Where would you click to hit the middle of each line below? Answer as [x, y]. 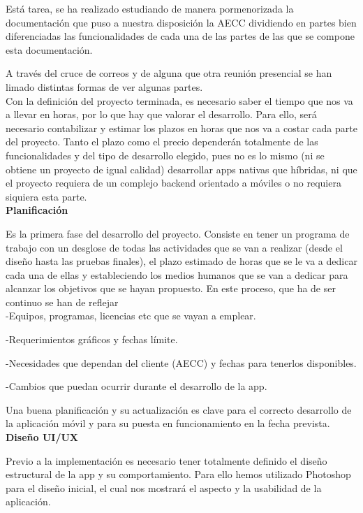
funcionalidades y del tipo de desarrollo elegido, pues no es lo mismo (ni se [165, 155]
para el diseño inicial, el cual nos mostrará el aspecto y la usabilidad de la [164, 487]
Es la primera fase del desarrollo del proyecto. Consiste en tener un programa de [178, 233]
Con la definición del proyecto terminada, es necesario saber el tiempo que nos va [179, 100]
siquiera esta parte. [46, 196]
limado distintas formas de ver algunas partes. [104, 86]
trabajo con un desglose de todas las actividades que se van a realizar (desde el [174, 247]
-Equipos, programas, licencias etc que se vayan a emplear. [131, 316]
